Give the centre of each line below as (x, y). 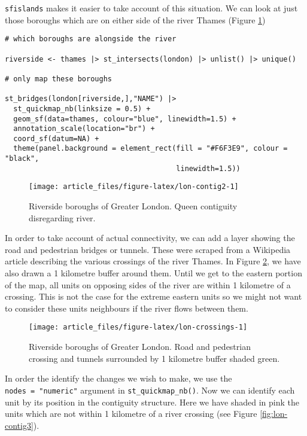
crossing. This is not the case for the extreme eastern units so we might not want (153, 296)
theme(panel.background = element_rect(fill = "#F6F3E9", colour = (151, 149)
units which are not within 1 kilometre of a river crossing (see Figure (131, 414)
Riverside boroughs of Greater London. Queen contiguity (133, 206)
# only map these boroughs (58, 79)
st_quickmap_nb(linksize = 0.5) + (82, 109)
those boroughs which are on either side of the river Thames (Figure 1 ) (135, 19)
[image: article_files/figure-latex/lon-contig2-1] (134, 187)
